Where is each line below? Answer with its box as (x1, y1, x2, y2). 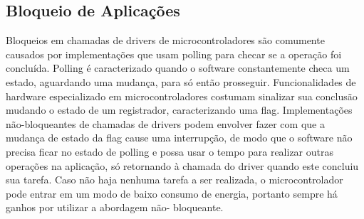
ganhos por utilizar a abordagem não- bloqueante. (6, 200, 224, 215)
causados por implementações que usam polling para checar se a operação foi (6, 46, 342, 61)
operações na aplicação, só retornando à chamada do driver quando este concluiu (6, 158, 359, 173)
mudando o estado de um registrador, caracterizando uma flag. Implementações (6, 102, 353, 117)
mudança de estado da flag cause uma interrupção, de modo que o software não (6, 130, 353, 145)
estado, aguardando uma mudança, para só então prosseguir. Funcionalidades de (6, 74, 356, 89)
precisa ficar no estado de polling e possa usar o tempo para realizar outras (6, 144, 333, 159)
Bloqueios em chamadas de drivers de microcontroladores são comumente (6, 33, 325, 48)
